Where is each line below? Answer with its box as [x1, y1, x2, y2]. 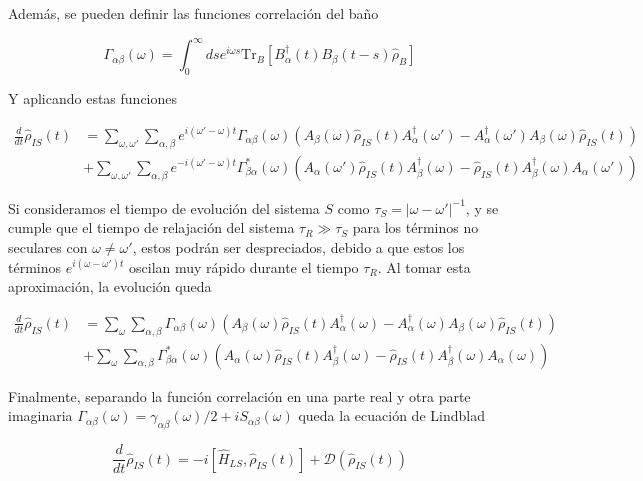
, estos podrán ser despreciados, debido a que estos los [132, 237, 465, 258]
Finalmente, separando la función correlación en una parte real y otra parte [8, 385, 471, 406]
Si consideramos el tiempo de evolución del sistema [8, 197, 320, 218]
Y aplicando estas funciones [8, 87, 178, 108]
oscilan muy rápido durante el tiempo [129, 256, 359, 277]
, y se [465, 197, 499, 218]
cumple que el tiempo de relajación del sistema [8, 217, 295, 238]
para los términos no [352, 217, 479, 238]
